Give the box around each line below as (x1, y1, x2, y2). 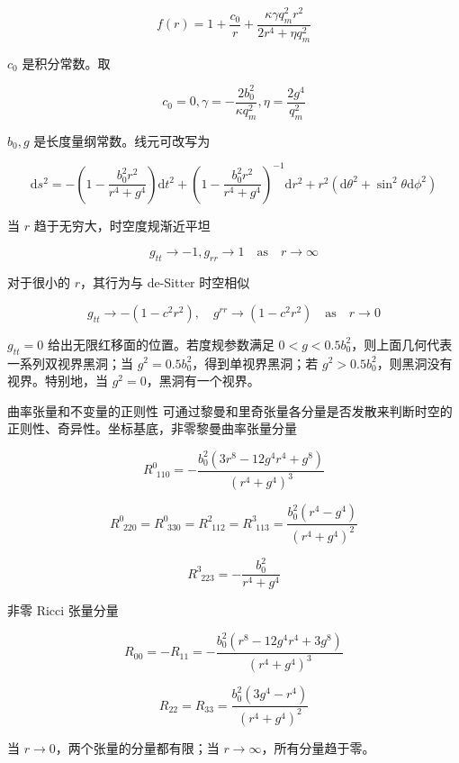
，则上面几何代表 (351, 334, 453, 353)
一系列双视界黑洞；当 (7, 353, 133, 372)
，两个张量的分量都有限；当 (55, 738, 220, 757)
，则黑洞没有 (376, 353, 453, 372)
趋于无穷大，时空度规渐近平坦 (33, 215, 211, 234)
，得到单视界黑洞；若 (192, 353, 319, 372)
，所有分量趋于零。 (261, 738, 375, 757)
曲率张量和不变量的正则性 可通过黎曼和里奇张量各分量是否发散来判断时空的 (7, 401, 453, 420)
